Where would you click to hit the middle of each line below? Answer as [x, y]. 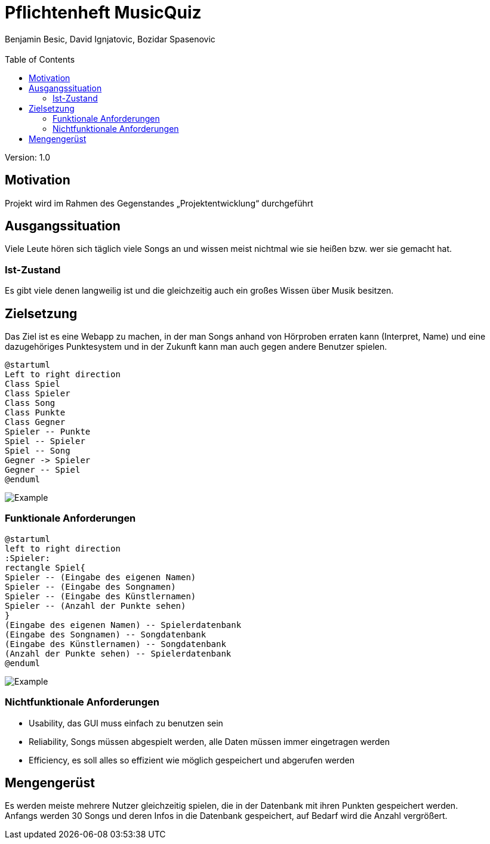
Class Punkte [35, 413]
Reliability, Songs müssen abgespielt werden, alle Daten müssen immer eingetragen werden [209, 741]
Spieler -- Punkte [48, 432]
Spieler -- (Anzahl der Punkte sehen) [95, 606]
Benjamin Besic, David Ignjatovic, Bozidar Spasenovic [110, 39]
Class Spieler [38, 394]
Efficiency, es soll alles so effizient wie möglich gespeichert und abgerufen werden [192, 760]
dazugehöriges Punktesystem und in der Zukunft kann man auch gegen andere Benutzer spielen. [196, 347]
